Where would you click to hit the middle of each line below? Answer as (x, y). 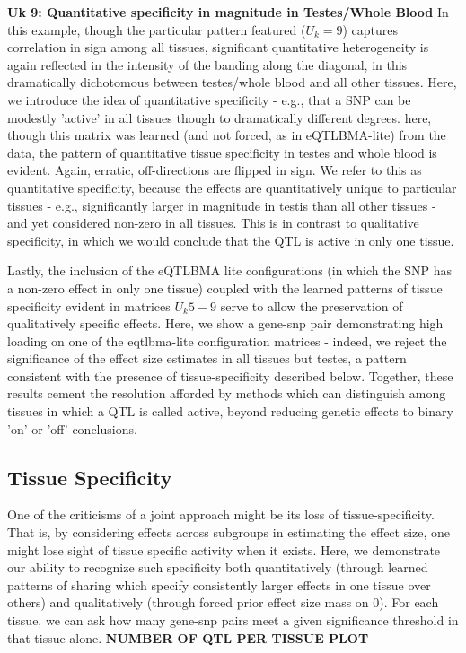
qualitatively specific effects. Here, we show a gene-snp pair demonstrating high (225, 323)
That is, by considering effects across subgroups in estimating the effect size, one (229, 532)
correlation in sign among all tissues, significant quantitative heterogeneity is (218, 47)
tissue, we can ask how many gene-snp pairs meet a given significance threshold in (233, 620)
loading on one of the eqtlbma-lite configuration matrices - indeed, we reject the (227, 340)
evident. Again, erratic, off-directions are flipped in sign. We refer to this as (215, 170)
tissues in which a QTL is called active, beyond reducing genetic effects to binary (230, 411)
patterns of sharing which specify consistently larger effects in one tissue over (219, 584)
